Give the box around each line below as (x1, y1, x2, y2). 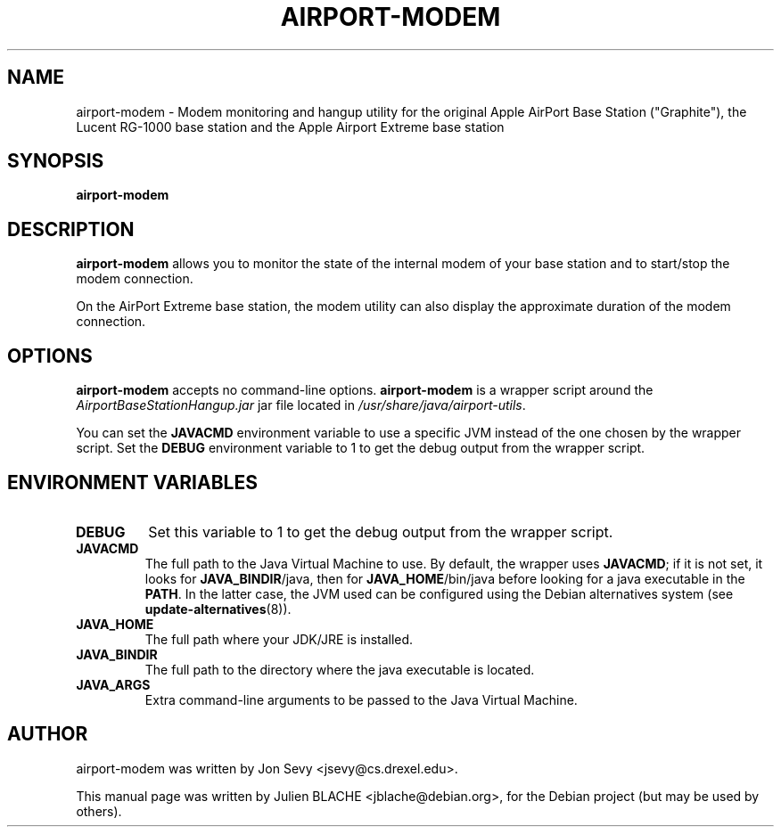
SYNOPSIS (7, 150, 104, 173)
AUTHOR (7, 723, 88, 746)
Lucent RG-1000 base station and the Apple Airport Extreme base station (76, 119, 505, 135)
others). (76, 803, 122, 819)
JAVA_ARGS (76, 676, 151, 692)
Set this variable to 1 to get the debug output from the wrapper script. (148, 522, 613, 541)
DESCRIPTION (7, 217, 135, 241)
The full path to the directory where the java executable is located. (144, 661, 535, 677)
